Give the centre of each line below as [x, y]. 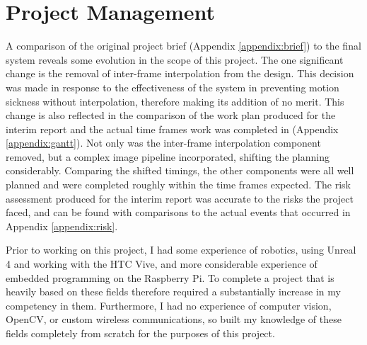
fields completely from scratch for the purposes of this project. [140, 333]
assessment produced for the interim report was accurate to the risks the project [180, 198]
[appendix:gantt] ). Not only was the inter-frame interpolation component [163, 143]
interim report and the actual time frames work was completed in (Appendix [172, 129]
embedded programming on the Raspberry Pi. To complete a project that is [170, 277]
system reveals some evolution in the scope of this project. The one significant [175, 59]
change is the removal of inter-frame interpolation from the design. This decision [180, 73]
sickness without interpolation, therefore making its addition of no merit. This [175, 101]
